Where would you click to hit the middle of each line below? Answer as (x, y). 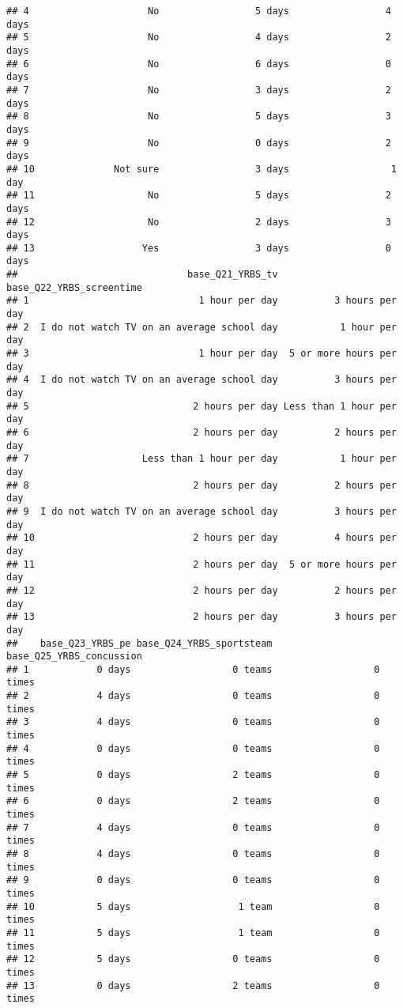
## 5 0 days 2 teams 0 (193, 775)
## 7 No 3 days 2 (199, 90)
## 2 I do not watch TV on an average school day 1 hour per (201, 327)
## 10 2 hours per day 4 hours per (201, 538)
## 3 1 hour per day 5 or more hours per (201, 354)
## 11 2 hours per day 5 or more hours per (201, 564)
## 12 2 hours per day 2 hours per (201, 590)
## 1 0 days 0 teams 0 (193, 669)
